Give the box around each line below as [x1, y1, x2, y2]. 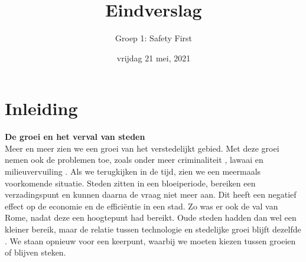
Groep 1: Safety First [115, 32, 192, 44]
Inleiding [5, 96, 78, 120]
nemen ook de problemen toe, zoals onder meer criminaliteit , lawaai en [5, 153, 263, 166]
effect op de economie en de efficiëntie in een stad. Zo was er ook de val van [5, 199, 278, 212]
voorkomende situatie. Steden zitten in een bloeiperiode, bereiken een [5, 176, 256, 189]
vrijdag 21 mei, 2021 [116, 51, 191, 64]
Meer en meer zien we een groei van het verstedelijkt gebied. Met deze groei [5, 142, 279, 154]
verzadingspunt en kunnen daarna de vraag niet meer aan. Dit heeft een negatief [5, 188, 297, 201]
